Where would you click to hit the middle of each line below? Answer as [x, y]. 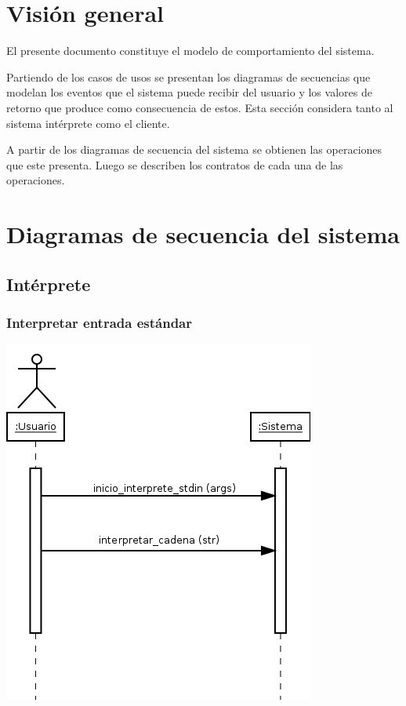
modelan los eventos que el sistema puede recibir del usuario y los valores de [189, 92]
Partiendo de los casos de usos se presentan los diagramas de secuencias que [188, 76]
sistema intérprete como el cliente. [88, 123]
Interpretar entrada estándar [99, 322]
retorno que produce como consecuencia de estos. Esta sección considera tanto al [200, 107]
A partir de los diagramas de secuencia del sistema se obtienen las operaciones [194, 149]
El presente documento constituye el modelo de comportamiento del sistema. [190, 51]
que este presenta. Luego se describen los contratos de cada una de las [175, 164]
